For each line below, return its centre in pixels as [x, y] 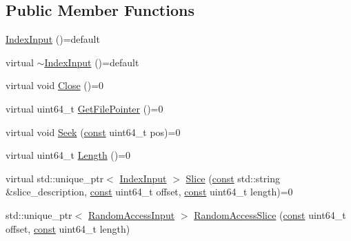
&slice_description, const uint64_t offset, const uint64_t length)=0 [149, 192]
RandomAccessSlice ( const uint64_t [270, 214]
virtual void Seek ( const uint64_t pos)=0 [93, 132]
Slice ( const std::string [233, 178]
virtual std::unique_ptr [55, 178]
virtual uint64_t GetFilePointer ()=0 [84, 108]
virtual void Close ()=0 [55, 85]
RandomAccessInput [131, 214]
